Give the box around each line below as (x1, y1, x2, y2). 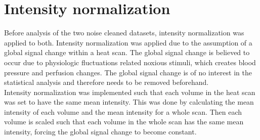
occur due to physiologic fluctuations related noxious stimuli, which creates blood (4, 57, 256, 67)
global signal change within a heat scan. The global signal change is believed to (4, 47, 250, 58)
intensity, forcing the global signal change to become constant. (4, 126, 197, 137)
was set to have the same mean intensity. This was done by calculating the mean (4, 97, 254, 107)
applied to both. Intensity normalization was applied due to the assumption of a (4, 37, 252, 48)
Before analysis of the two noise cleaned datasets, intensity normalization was (4, 27, 244, 38)
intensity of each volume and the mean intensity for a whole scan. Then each (4, 106, 242, 117)
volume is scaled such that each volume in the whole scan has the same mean (4, 116, 244, 127)
